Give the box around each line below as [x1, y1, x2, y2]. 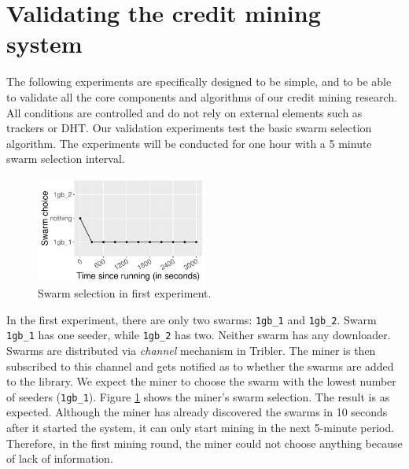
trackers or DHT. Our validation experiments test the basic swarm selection [6, 120, 372, 136]
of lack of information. [6, 450, 113, 467]
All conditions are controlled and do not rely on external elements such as [6, 104, 363, 120]
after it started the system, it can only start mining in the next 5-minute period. [6, 419, 395, 436]
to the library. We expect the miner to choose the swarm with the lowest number [6, 373, 396, 390]
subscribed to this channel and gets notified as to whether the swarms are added [6, 357, 394, 374]
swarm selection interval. [6, 150, 125, 167]
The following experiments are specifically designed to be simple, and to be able [6, 73, 392, 90]
